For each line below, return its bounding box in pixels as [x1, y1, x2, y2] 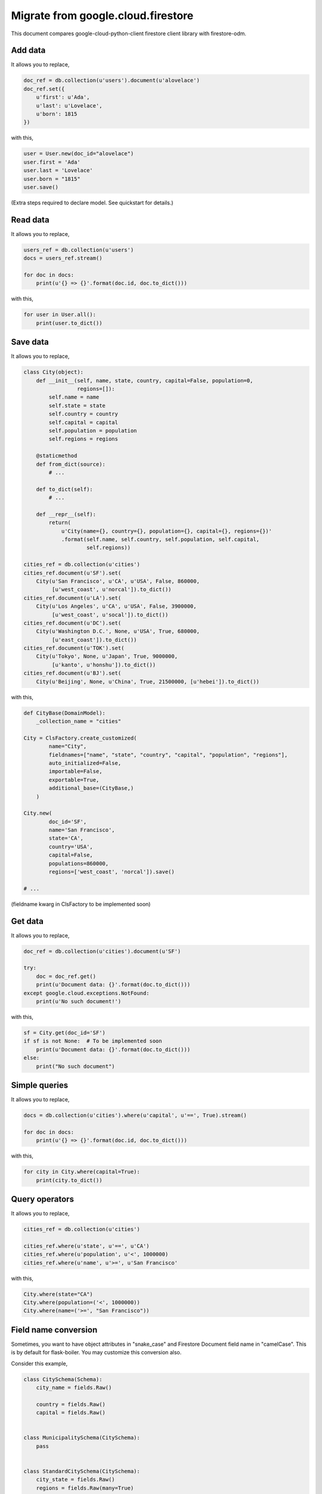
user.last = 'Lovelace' [23, 167, 94, 174]
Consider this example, [11, 1360, 68, 1367]
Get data [11, 916, 44, 926]
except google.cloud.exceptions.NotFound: [23, 990, 150, 996]
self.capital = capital [48, 419, 119, 425]
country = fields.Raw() [36, 1401, 106, 1407]
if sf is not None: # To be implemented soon [23, 1037, 162, 1045]
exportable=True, [48, 776, 100, 783]
